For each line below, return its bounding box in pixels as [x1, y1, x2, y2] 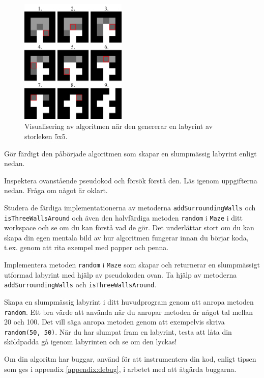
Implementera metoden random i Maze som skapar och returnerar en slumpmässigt [4, 259, 260, 269]
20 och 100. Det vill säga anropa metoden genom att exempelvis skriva [4, 316, 225, 327]
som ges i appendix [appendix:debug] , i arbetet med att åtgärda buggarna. [4, 363, 237, 374]
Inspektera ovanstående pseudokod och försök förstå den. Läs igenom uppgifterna [4, 175, 257, 185]
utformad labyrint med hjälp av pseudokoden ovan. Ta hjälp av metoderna [4, 269, 237, 280]
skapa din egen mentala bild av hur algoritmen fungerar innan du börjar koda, [4, 232, 249, 242]
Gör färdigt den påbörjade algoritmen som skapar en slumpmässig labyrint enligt [4, 148, 257, 158]
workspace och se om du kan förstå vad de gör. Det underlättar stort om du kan [4, 222, 254, 233]
